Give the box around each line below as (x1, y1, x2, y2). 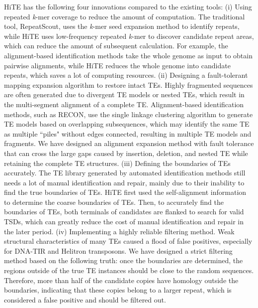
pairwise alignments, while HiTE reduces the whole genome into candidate (4, 60, 231, 70)
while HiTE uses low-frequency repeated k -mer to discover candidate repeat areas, (4, 30, 254, 41)
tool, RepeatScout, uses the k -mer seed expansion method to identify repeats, (4, 21, 240, 31)
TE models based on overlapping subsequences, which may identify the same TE (4, 119, 250, 129)
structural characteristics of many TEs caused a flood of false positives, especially (4, 236, 253, 246)
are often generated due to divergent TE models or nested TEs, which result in (4, 89, 245, 100)
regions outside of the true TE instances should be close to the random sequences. (4, 265, 254, 276)
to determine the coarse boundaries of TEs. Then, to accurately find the (4, 196, 224, 207)
